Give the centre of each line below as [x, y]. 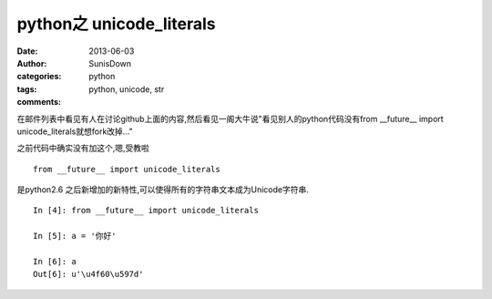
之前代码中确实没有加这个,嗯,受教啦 [83, 148]
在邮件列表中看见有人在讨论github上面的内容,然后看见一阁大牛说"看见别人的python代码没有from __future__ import [230, 119]
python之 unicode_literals [116, 24]
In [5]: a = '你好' [75, 236]
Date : [27, 51]
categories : [39, 77]
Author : [32, 63]
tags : [27, 89]
